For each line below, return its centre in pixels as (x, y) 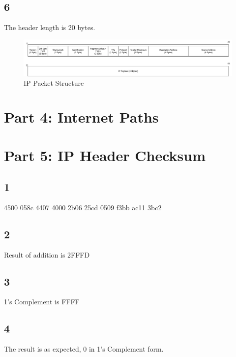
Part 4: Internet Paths (81, 117)
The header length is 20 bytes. (50, 27)
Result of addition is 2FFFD (47, 254)
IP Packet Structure (54, 83)
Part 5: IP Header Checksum (105, 155)
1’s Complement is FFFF (42, 302)
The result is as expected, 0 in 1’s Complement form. (84, 349)
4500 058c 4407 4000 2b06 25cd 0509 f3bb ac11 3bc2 (83, 207)
